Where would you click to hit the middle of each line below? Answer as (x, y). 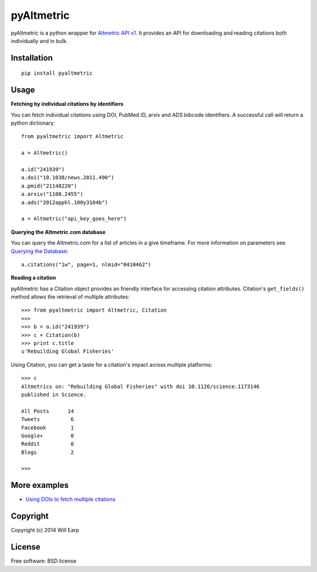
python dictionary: (33, 123)
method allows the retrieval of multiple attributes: (70, 297)
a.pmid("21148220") (49, 186)
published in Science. (54, 394)
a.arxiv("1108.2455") (52, 194)
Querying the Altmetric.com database (58, 232)
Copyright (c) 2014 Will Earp (45, 530)
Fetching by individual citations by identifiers (67, 104)
